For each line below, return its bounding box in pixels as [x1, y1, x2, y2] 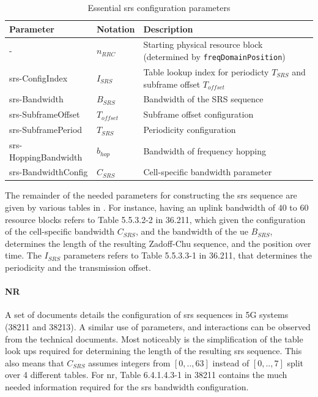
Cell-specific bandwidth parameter [143, 165, 272, 178]
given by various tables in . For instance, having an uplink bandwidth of [5, 201, 275, 214]
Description [143, 22, 193, 35]
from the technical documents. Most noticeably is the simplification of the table [5, 332, 303, 345]
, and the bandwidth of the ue [135, 225, 248, 238]
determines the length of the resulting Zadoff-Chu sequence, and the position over [5, 236, 311, 249]
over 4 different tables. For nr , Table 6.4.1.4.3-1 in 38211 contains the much [5, 368, 287, 381]
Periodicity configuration [143, 123, 236, 136]
